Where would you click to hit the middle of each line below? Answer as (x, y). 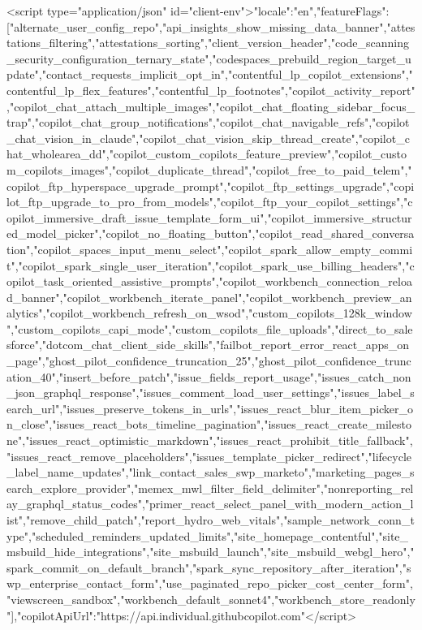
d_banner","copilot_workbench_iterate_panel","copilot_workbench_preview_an (209, 297)
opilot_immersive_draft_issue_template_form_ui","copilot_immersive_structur (209, 217)
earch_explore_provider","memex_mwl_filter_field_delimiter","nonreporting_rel (210, 488)
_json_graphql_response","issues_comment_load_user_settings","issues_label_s (211, 393)
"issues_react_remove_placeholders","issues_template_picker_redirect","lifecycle (209, 456)
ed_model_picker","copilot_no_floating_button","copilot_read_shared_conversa (211, 233)
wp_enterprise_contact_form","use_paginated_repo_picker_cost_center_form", (210, 583)
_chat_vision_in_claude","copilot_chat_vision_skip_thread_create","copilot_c (208, 138)
